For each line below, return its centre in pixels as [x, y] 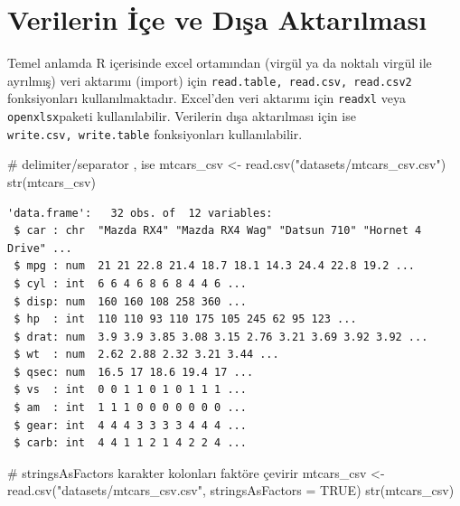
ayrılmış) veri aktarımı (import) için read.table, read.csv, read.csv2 [210, 80]
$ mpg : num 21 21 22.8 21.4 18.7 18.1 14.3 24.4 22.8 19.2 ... [215, 266]
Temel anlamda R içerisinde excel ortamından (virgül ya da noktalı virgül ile [220, 63]
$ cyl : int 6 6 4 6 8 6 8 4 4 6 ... [130, 283]
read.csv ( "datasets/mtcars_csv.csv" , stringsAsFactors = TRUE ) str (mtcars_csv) [231, 490]
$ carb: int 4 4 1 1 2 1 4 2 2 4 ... [130, 443]
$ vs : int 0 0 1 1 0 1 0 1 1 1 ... [130, 390]
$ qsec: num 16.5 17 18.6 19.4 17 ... [134, 372]
